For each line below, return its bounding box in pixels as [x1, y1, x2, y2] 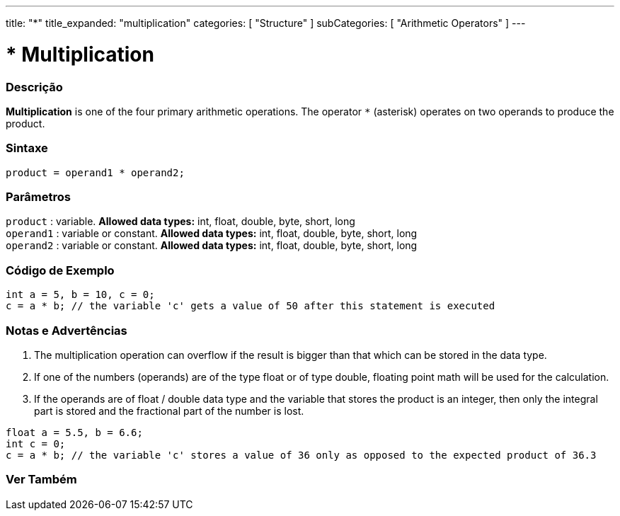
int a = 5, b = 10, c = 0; [6, 289, 155, 301]
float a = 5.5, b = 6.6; [6, 426, 143, 438]
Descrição [6, 79, 63, 94]
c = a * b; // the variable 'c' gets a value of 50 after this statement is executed [6, 300, 495, 312]
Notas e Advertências [6, 323, 127, 338]
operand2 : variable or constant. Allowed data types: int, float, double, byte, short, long [6, 239, 418, 252]
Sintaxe [6, 141, 48, 156]
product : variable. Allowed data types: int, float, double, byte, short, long [6, 215, 355, 228]
